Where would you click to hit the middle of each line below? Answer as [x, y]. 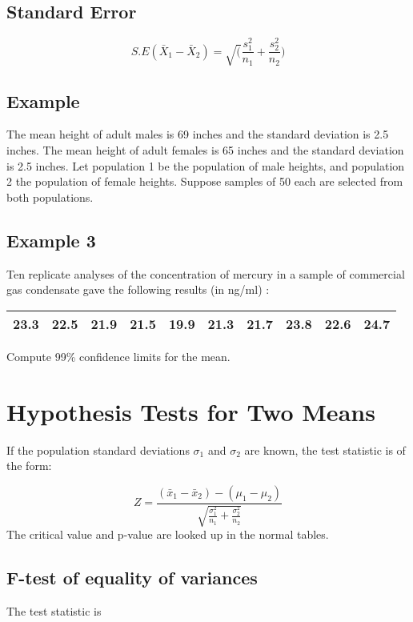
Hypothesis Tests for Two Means [191, 411]
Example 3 [51, 240]
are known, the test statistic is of [325, 449]
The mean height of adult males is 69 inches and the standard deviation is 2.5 [198, 134]
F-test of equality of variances [132, 578]
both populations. [50, 197]
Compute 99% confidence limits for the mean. [118, 356]
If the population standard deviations [98, 449]
